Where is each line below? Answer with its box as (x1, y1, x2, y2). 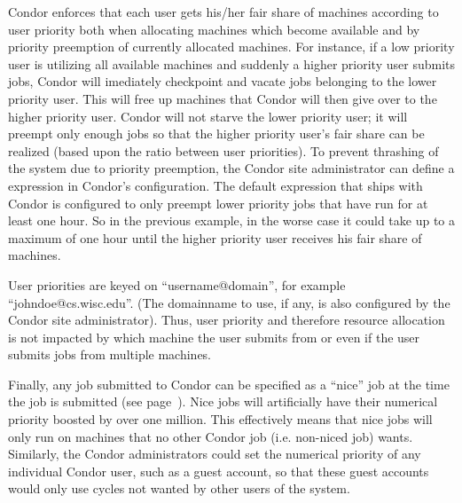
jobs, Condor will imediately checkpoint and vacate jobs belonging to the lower (8, 72, 437, 90)
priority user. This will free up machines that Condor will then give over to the (8, 89, 437, 107)
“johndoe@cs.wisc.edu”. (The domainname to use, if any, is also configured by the (8, 293, 450, 311)
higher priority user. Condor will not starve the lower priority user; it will (8, 106, 408, 125)
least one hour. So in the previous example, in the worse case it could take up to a (8, 211, 455, 230)
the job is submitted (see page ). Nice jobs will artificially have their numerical (8, 392, 438, 411)
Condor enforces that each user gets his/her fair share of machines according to (8, 3, 439, 20)
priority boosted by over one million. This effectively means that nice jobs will (8, 410, 433, 428)
